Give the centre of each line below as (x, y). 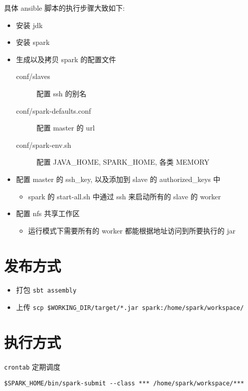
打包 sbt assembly (46, 290)
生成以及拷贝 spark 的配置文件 (66, 59)
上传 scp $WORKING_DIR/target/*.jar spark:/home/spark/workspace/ (130, 307)
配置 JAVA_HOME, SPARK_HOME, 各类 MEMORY (123, 162)
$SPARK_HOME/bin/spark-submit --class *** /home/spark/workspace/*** (124, 383)
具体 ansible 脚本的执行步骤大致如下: (65, 8)
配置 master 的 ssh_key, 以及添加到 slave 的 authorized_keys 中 (118, 179)
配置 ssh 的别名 (61, 93)
